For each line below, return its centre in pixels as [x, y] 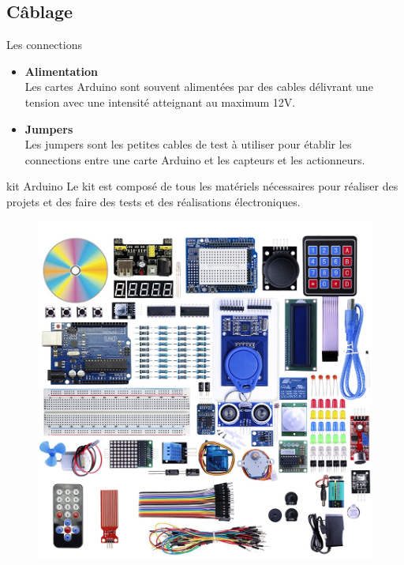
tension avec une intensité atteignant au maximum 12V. [160, 102]
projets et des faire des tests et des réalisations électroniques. [153, 201]
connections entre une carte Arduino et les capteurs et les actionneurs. [195, 159]
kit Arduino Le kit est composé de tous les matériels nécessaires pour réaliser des [202, 186]
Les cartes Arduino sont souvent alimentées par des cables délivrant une [199, 87]
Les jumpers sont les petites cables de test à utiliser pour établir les [188, 144]
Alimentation [61, 71]
